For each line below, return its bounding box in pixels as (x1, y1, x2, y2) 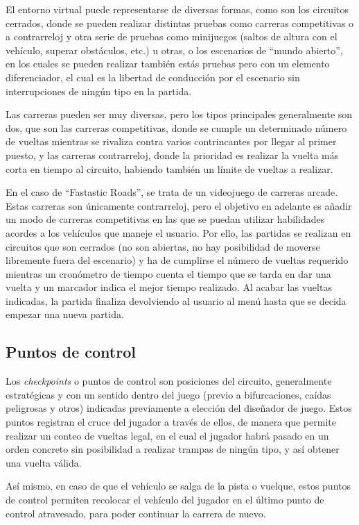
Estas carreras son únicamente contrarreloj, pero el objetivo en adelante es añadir (6, 198, 352, 212)
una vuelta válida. (6, 455, 82, 469)
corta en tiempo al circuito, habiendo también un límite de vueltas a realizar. (6, 161, 333, 176)
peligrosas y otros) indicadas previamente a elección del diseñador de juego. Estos (6, 401, 352, 415)
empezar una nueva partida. (6, 307, 124, 322)
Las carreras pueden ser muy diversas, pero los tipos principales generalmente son (6, 107, 353, 122)
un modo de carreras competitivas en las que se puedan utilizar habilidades (6, 212, 325, 226)
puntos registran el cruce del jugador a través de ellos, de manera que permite (6, 415, 336, 429)
